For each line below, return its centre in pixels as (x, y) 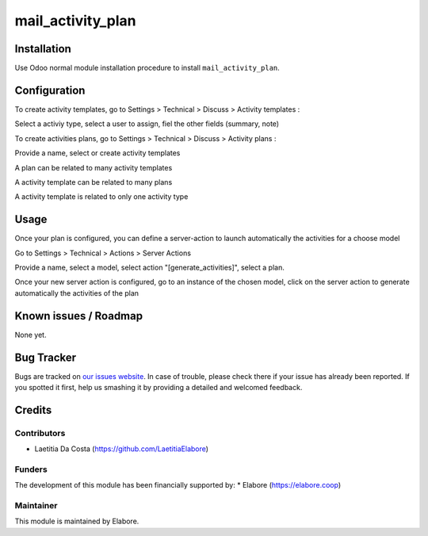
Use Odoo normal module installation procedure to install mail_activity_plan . (147, 68)
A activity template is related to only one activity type (101, 197)
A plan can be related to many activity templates (94, 167)
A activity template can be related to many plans (94, 182)
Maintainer (36, 506)
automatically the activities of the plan (76, 293)
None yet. (31, 335)
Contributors (40, 433)
